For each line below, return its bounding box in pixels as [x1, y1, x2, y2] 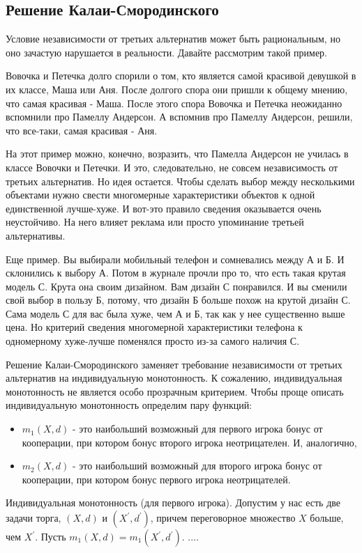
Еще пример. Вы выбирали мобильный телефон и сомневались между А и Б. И [6, 251, 345, 266]
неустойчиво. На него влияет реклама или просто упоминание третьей [6, 215, 304, 229]
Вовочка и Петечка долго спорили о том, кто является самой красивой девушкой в [6, 68, 356, 83]
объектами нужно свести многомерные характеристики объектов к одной [6, 187, 315, 202]
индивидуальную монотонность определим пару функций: [6, 398, 252, 412]
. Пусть [35, 529, 66, 544]
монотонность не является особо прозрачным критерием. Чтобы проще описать [6, 384, 344, 398]
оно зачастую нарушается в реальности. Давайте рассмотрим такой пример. [6, 45, 327, 59]
